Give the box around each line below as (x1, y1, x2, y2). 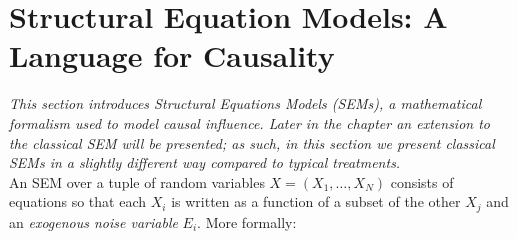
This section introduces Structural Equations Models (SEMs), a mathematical (9, 93, 482, 114)
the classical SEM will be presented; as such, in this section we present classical (9, 132, 495, 153)
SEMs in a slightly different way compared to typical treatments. (9, 152, 401, 173)
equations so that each (9, 191, 147, 212)
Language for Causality (9, 35, 335, 76)
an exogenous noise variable (9, 211, 178, 232)
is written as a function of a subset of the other (171, 191, 461, 212)
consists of (390, 171, 454, 192)
